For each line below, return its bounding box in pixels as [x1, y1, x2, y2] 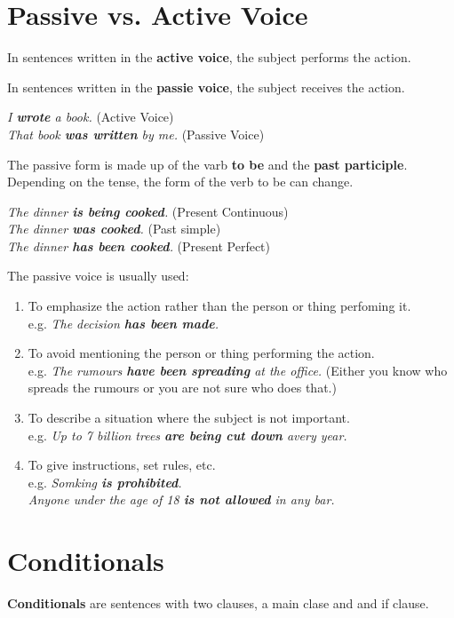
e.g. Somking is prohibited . [28, 472, 182, 491]
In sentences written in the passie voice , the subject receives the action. [7, 77, 405, 96]
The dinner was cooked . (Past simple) [7, 219, 221, 238]
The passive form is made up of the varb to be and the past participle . [7, 154, 408, 173]
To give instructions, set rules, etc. [28, 456, 216, 474]
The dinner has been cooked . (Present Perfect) [7, 236, 270, 255]
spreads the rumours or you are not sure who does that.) [28, 378, 337, 397]
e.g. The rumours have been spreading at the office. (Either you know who [28, 360, 448, 379]
